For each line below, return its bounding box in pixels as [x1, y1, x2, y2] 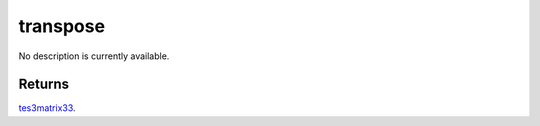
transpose [18, 15, 105, 37]
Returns [18, 76, 70, 93]
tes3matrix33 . [18, 102, 76, 114]
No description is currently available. [18, 50, 170, 62]
